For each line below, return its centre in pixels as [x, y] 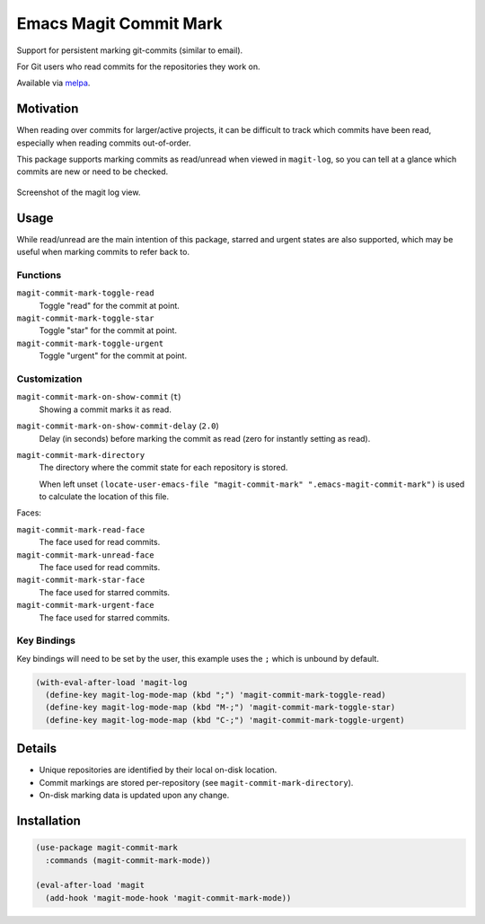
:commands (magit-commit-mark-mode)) [128, 860]
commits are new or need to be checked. [93, 172]
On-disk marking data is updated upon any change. [134, 796]
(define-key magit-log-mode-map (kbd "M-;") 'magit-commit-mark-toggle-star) [220, 708]
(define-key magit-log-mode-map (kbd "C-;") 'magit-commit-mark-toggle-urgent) [225, 720]
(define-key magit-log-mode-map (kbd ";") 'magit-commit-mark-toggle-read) [216, 695]
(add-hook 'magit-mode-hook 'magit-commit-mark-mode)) [168, 898]
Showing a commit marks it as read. [106, 409]
